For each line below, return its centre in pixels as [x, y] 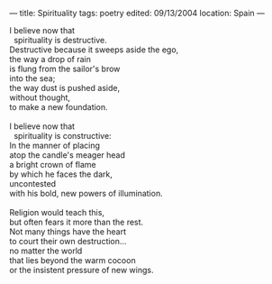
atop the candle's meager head [68, 155]
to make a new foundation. [59, 107]
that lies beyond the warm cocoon [73, 260]
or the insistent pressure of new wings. [82, 270]
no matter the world [46, 251]
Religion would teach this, [57, 212]
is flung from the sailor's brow [65, 69]
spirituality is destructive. [60, 40]
